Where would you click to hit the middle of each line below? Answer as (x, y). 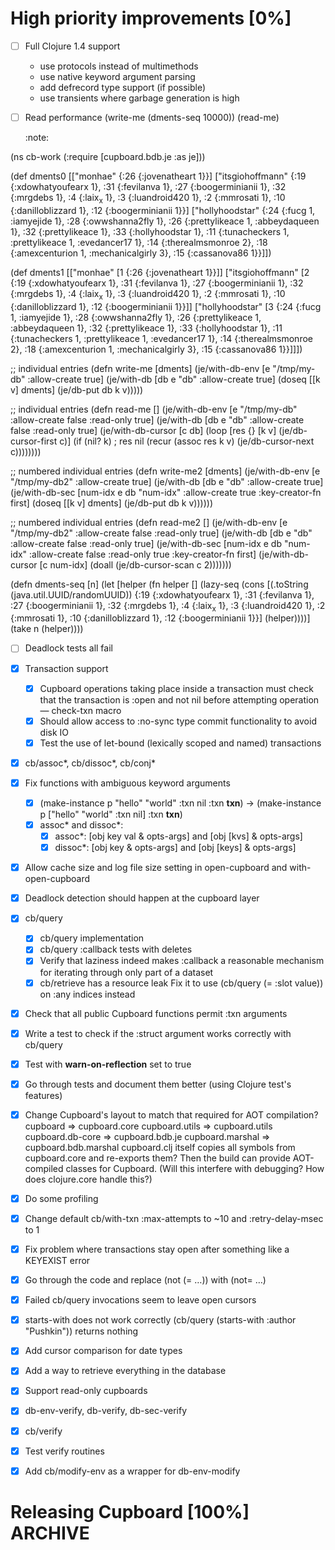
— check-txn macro (80, 710)
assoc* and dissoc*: (81, 824)
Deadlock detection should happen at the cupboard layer (142, 898)
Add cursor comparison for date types (103, 1351)
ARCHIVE (50, 1533)
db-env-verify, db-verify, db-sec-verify (106, 1411)
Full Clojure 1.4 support (72, 46)
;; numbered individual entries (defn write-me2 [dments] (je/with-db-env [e (165, 471)
